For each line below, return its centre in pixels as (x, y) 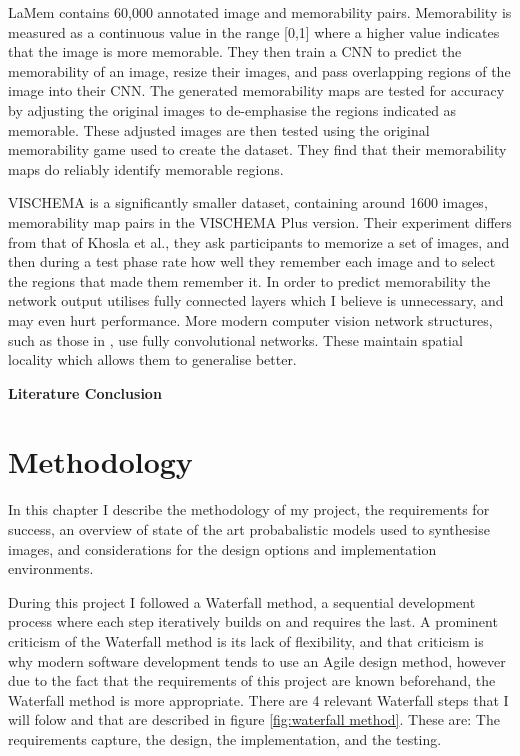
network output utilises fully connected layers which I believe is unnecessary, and (256, 300)
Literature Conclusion (85, 392)
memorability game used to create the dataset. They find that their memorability (257, 149)
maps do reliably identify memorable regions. (146, 168)
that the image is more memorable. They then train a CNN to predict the (235, 51)
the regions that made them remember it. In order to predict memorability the (249, 280)
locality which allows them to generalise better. (152, 359)
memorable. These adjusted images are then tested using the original (219, 129)
